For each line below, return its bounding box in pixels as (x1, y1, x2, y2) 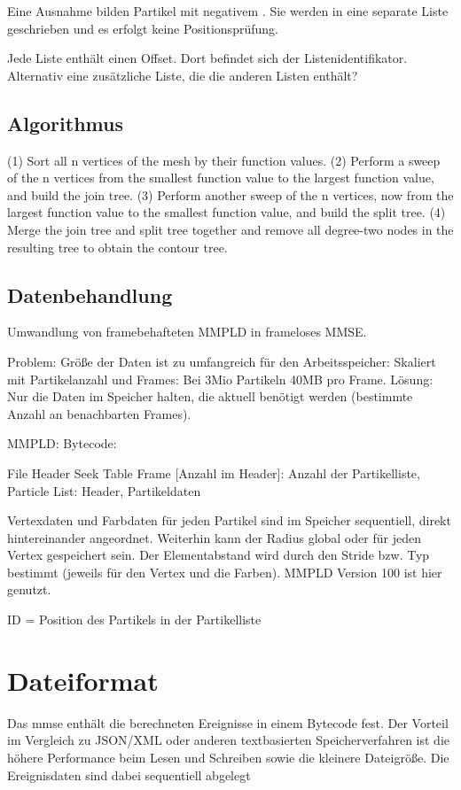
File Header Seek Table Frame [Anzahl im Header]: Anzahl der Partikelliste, (7, 463, 420, 482)
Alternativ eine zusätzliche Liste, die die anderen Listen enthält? (7, 66, 358, 84)
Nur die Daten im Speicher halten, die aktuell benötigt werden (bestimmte (7, 387, 413, 406)
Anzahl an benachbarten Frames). (7, 404, 191, 422)
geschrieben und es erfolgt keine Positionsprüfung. (7, 19, 278, 37)
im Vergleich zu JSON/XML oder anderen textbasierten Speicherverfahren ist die (7, 731, 449, 749)
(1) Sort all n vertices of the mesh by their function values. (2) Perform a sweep (7, 151, 441, 169)
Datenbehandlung (7, 281, 173, 308)
